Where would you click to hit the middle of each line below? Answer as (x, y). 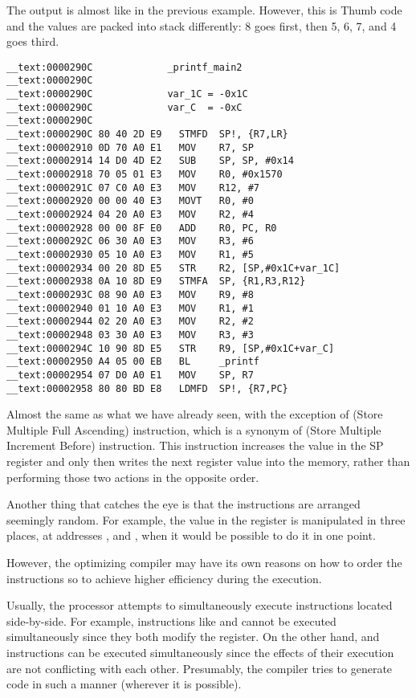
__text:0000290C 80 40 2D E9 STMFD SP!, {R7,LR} (147, 135)
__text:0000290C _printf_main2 (124, 67)
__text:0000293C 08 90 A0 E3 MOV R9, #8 (130, 294)
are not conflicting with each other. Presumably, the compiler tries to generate (200, 668)
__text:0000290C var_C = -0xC (124, 107)
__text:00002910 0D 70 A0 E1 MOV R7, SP (130, 147)
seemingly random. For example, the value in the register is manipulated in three (206, 519)
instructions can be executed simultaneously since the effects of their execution (200, 652)
